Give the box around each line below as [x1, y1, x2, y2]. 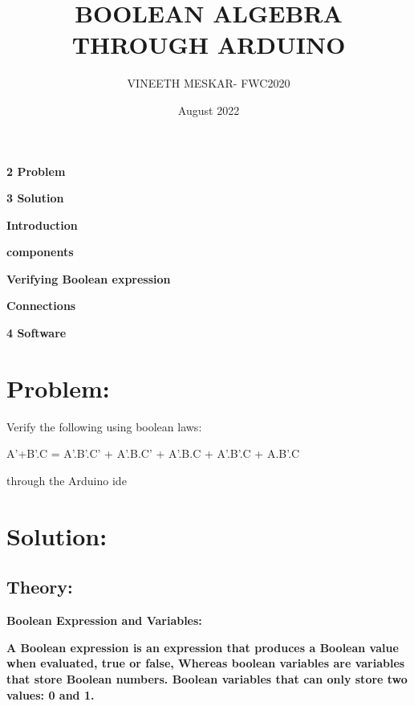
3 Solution [6, 190, 64, 206]
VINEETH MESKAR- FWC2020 [127, 75, 290, 92]
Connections [6, 297, 76, 314]
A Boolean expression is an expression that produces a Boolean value [6, 639, 399, 655]
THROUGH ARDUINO [71, 28, 346, 61]
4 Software [6, 324, 67, 341]
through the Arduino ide [6, 471, 127, 488]
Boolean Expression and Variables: [6, 612, 202, 629]
